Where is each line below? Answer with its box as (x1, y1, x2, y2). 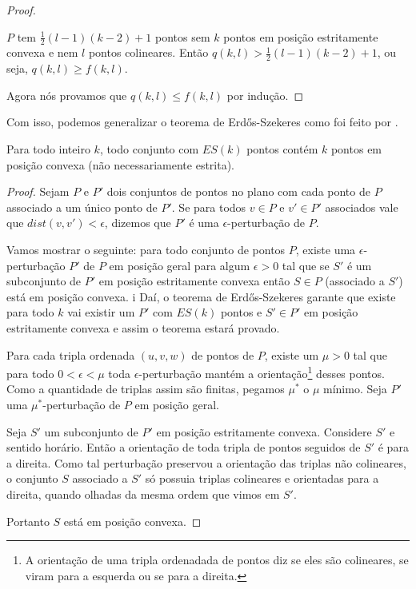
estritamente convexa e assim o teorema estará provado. (6, 319, 280, 336)
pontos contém (246, 141, 318, 157)
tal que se (282, 257, 330, 273)
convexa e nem (6, 44, 78, 61)
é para (378, 439, 409, 456)
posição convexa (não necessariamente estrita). (6, 156, 235, 173)
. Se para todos (171, 198, 246, 215)
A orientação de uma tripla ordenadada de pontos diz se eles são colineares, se (25, 551, 409, 568)
